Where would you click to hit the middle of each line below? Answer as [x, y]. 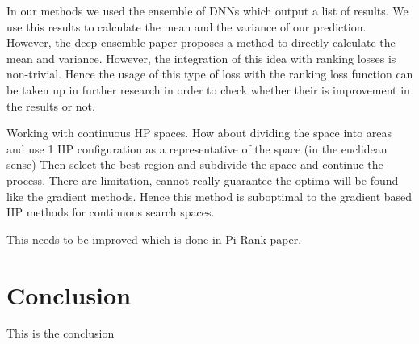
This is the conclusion [61, 333]
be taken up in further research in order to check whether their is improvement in [208, 89]
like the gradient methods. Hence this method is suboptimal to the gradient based [209, 196]
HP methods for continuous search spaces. [111, 212]
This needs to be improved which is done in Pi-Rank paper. [154, 239]
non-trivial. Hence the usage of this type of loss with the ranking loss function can [210, 74]
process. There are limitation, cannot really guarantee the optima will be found [203, 180]
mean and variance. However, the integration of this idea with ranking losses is [201, 58]
